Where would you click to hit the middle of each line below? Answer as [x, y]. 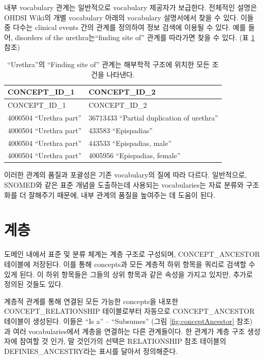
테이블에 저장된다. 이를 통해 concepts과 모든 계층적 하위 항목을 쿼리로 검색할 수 [130, 264]
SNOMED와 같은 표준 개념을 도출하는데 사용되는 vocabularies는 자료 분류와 [124, 185]
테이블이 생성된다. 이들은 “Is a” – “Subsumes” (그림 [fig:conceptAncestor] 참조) [128, 321]
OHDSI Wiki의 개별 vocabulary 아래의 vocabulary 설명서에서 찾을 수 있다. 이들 [129, 17]
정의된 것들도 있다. [34, 284]
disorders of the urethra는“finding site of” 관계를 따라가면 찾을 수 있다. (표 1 [135, 37]
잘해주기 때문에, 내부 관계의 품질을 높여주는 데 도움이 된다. [122, 195]
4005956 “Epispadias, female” [135, 155]
